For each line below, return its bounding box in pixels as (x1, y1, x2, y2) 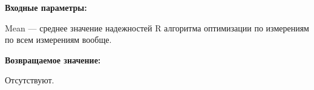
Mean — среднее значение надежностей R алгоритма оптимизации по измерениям (5, 21, 309, 34)
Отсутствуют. (5, 74, 54, 86)
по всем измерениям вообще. (5, 33, 112, 46)
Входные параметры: (5, 1, 87, 13)
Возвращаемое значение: (5, 53, 101, 66)
